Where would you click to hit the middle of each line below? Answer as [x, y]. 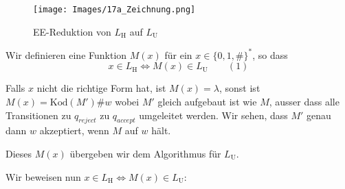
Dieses [19, 153]
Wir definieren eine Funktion [66, 54]
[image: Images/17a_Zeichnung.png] [114, 10]
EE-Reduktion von [72, 31]
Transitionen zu [38, 115]
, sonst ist [240, 88]
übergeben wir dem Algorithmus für [145, 153]
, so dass [270, 54]
